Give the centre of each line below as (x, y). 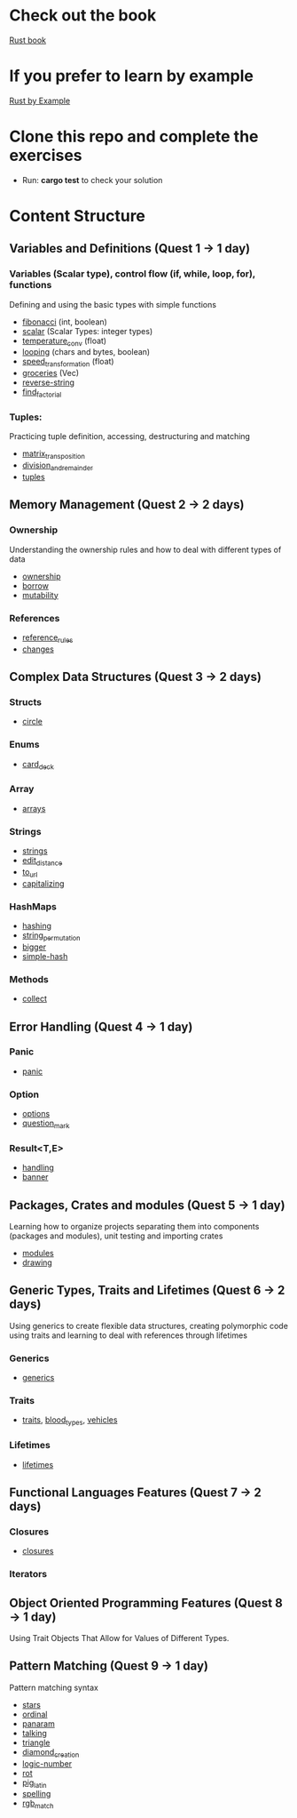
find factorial (42, 393)
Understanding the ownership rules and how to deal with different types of (145, 549)
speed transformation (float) (68, 363)
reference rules (47, 638)
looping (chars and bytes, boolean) (86, 352)
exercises (46, 156)
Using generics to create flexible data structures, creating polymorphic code (148, 1325)
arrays (34, 808)
